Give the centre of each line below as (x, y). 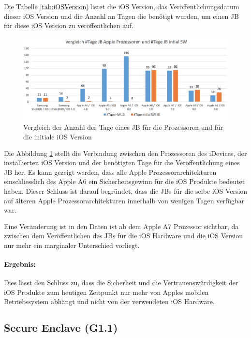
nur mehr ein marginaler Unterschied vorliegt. (72, 245)
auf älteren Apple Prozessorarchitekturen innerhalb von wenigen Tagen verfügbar (124, 200)
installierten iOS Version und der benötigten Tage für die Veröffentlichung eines (122, 162)
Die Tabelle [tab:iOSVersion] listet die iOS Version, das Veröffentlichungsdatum (122, 6)
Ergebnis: (20, 264)
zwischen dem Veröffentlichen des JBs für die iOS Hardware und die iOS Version (123, 236)
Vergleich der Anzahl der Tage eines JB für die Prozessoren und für (123, 127)
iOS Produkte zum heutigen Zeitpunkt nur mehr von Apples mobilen (106, 292)
